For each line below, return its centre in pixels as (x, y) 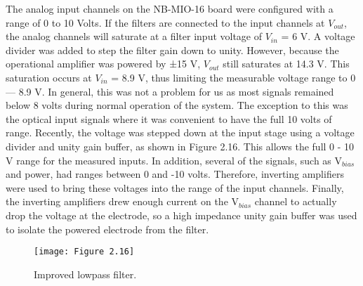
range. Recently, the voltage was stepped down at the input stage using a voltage (180, 132)
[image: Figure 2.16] (84, 252)
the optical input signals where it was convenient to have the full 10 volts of (169, 118)
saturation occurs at (49, 77)
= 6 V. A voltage (318, 36)
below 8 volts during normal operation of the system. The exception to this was (177, 105)
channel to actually (296, 201)
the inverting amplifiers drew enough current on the (117, 201)
